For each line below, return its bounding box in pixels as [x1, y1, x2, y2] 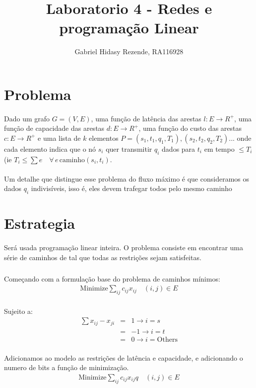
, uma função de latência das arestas [91, 113, 201, 123]
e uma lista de [38, 132, 81, 143]
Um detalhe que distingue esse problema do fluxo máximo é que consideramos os [4, 173, 249, 184]
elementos [89, 132, 119, 143]
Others [157, 336, 178, 343]
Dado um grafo [4, 113, 50, 123]
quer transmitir [106, 143, 152, 154]
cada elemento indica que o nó [4, 143, 96, 154]
